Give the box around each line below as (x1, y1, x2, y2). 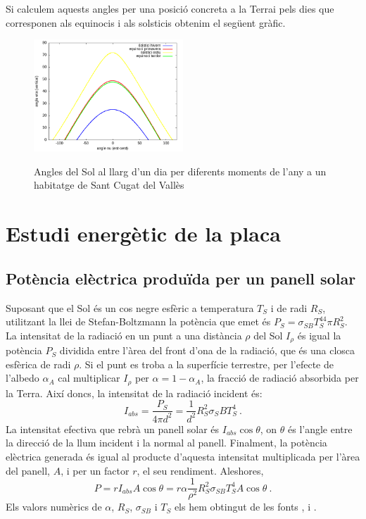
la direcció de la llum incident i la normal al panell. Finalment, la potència (6, 435, 327, 450)
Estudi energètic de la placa (6, 219, 281, 248)
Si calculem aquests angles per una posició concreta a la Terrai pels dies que (6, 1, 334, 15)
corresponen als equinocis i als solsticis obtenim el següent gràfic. (6, 15, 286, 30)
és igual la (297, 327, 341, 342)
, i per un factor (61, 463, 130, 477)
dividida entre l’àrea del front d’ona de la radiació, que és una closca (59, 343, 355, 358)
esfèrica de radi (6, 356, 71, 371)
